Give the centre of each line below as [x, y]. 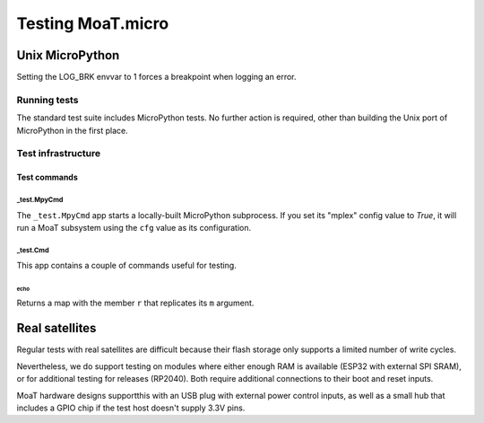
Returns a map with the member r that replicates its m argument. [135, 303]
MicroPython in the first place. [73, 130]
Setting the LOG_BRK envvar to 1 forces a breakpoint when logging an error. [156, 77]
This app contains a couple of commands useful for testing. [126, 266]
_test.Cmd [33, 250]
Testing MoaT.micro [93, 23]
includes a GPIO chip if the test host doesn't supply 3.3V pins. [131, 408]
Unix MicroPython [68, 55]
